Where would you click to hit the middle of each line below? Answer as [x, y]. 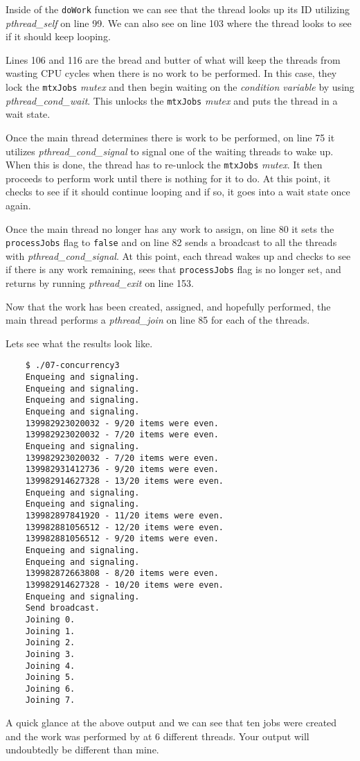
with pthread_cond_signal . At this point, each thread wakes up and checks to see [178, 255]
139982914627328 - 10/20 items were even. [124, 585]
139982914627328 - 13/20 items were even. [124, 481]
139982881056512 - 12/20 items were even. [124, 527]
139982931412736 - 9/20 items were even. [122, 470]
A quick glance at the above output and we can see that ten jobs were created [171, 723]
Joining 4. [50, 666]
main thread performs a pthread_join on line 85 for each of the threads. [158, 320]
